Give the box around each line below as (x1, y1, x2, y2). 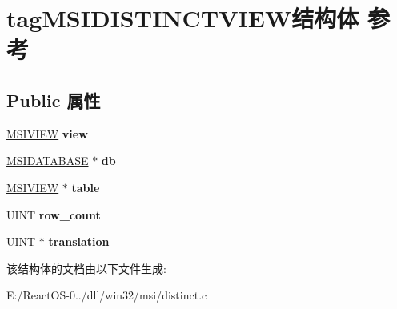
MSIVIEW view (6, 125, 88, 142)
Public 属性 (6, 87, 101, 112)
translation (48, 233, 110, 250)
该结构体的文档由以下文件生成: (6, 259, 166, 276)
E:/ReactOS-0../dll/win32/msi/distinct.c (6, 287, 207, 303)
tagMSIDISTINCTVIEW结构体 (6, 2, 359, 34)
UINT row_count (6, 206, 101, 223)
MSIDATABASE (6, 152, 89, 169)
